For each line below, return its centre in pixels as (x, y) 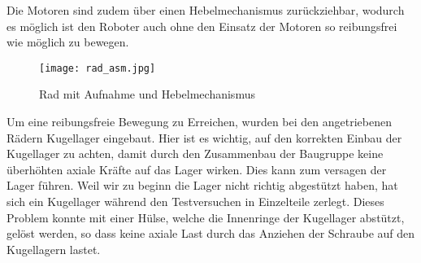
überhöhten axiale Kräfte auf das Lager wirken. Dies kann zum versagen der (197, 169)
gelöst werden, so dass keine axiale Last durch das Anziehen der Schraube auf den (211, 233)
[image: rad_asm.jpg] (98, 68)
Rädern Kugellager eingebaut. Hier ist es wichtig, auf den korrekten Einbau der (204, 137)
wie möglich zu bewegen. (68, 42)
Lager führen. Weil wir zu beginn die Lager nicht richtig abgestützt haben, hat (202, 185)
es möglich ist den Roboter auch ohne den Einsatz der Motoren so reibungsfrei (202, 26)
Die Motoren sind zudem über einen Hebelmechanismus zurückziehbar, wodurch (206, 10)
